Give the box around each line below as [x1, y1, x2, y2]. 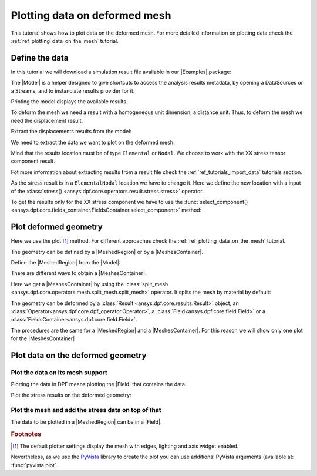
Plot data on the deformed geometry [11, 350, 147, 360]
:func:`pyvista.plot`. [11, 461, 58, 468]
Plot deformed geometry [11, 222, 103, 232]
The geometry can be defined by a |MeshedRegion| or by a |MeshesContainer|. [11, 248, 204, 255]
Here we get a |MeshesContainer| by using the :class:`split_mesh [11, 280, 168, 287]
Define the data [11, 53, 69, 63]
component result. [11, 157, 55, 165]
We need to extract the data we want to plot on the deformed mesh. [11, 139, 175, 146]
